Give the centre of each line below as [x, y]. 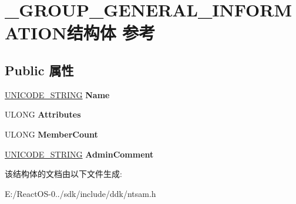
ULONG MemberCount [51, 134]
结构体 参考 [111, 33]
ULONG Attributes [43, 114]
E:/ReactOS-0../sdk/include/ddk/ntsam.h [80, 193]
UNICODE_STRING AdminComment [79, 154]
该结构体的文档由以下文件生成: [63, 174]
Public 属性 [39, 70]
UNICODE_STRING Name [57, 94]
